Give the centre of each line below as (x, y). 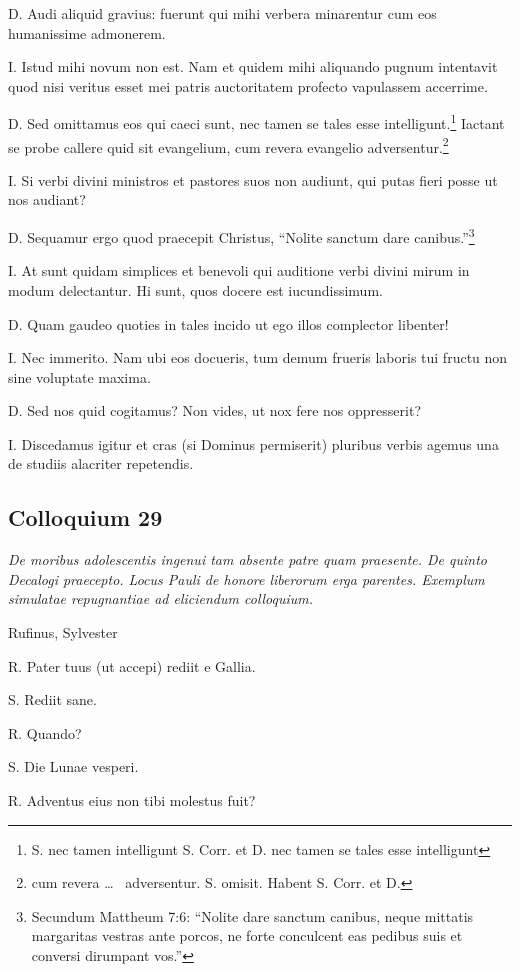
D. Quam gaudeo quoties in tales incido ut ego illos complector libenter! (228, 323)
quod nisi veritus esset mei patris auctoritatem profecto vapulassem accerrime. (248, 85)
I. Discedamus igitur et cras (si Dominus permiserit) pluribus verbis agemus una (253, 443)
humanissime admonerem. (87, 32)
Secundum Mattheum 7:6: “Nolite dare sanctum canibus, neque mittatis (252, 915)
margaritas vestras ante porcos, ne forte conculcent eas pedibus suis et (247, 935)
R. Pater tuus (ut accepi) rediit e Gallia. (132, 665)
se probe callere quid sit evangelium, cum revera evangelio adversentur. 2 (228, 145)
